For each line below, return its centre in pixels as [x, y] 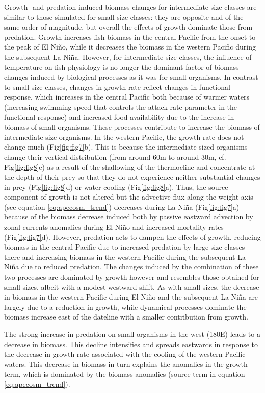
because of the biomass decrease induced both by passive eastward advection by [129, 217]
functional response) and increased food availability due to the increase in [119, 117]
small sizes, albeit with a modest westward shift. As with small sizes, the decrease [132, 287]
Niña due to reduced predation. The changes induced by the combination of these [131, 267]
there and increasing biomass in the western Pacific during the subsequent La [125, 256]
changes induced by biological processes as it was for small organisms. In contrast [131, 77]
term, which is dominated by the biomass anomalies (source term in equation [125, 374]
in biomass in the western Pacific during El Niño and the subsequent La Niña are [131, 297]
